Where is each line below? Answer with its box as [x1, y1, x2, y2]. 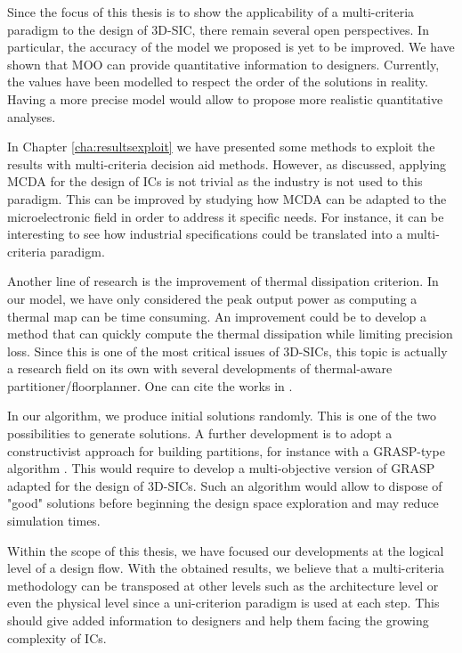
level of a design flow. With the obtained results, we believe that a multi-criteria [7, 559, 445, 577]
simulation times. [7, 511, 101, 530]
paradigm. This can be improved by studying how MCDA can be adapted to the [7, 189, 447, 208]
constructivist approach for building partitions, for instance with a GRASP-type [7, 441, 445, 460]
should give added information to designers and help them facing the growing [7, 611, 429, 629]
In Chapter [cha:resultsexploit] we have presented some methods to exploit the [7, 137, 435, 156]
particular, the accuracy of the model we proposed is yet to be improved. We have [7, 37, 455, 56]
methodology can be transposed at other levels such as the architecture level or [7, 575, 439, 594]
